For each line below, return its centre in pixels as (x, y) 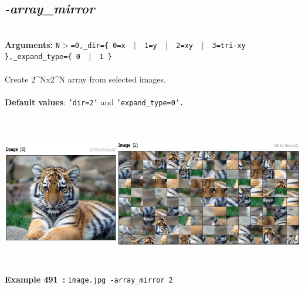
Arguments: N (33, 44)
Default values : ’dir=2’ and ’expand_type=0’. (94, 102)
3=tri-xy (229, 45)
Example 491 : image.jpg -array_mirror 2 (89, 279)
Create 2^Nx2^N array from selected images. (85, 79)
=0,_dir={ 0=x (98, 45)
